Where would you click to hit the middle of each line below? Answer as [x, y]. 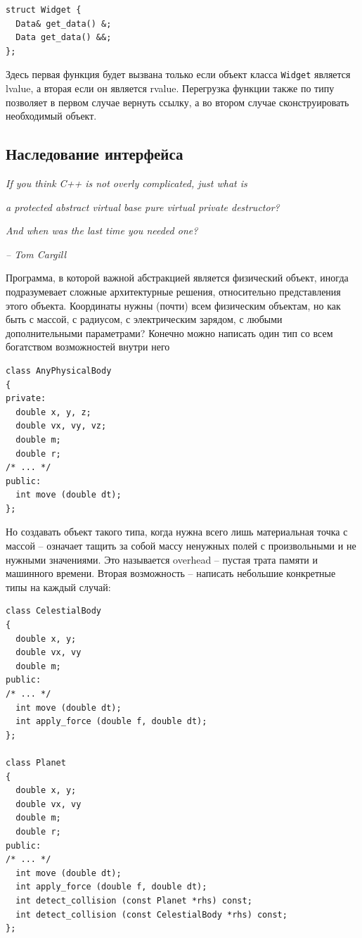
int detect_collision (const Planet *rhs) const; [134, 900]
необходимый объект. [51, 116]
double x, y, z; [53, 412]
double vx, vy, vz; [61, 426]
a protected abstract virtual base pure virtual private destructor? [143, 207]
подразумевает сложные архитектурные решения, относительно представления [173, 291]
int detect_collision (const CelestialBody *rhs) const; [151, 914]
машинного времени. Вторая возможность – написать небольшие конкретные [171, 573]
